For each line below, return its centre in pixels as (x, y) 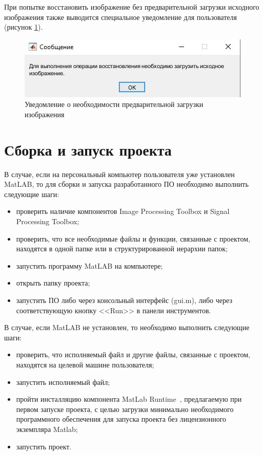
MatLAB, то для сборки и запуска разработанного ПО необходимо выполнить (126, 184)
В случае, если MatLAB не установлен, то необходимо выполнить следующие (127, 327)
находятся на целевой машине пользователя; (85, 364)
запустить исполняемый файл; (63, 382)
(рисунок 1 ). (24, 27)
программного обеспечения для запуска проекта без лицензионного (121, 419)
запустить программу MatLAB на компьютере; (89, 265)
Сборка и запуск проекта (88, 149)
